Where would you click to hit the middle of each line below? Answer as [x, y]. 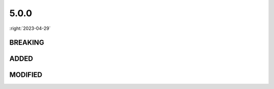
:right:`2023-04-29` [30, 28]
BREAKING [27, 43]
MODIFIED [26, 75]
